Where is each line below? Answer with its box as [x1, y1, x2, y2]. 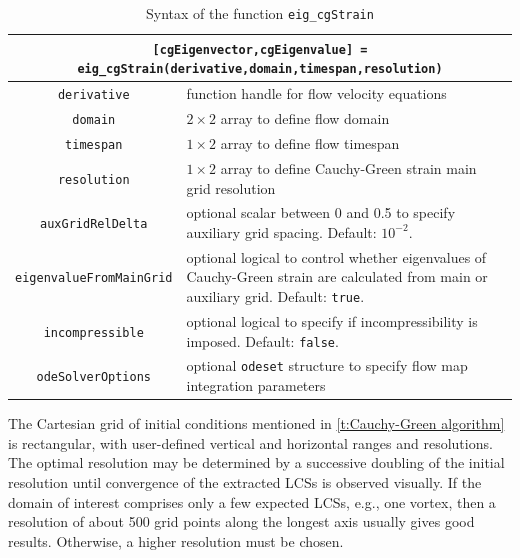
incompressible [43, 325, 144, 340]
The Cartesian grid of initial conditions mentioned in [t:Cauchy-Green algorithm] [8, 413, 505, 434]
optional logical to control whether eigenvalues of [186, 246, 487, 267]
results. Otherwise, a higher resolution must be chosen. [8, 530, 344, 551]
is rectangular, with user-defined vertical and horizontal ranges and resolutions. [8, 432, 493, 453]
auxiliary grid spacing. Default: [186, 221, 377, 242]
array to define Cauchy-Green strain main [220, 157, 477, 178]
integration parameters [186, 375, 326, 396]
